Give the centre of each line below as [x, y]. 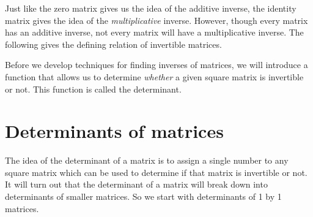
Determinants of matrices [114, 131]
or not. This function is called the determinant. [93, 89]
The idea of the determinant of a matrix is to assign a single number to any [147, 160]
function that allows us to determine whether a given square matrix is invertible [154, 76]
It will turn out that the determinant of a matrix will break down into [136, 184]
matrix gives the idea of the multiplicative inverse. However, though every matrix [156, 20]
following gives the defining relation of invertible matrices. [113, 44]
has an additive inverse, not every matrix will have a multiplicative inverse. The [154, 32]
